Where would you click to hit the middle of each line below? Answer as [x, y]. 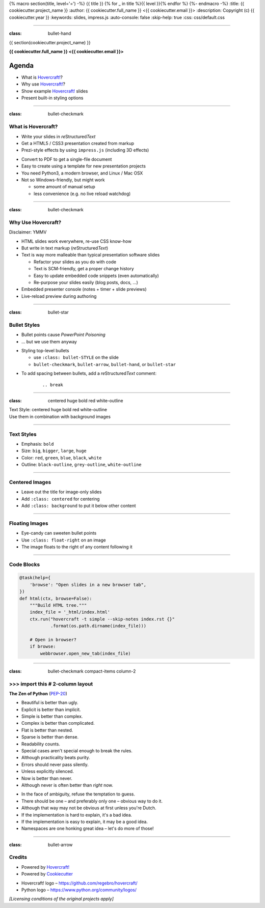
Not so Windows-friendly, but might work [63, 180]
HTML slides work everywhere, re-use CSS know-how [77, 241]
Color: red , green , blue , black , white [62, 457]
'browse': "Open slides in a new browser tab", [88, 584]
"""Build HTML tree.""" [58, 605]
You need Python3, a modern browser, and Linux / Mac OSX [82, 173]
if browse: [43, 647]
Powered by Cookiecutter [47, 874]
